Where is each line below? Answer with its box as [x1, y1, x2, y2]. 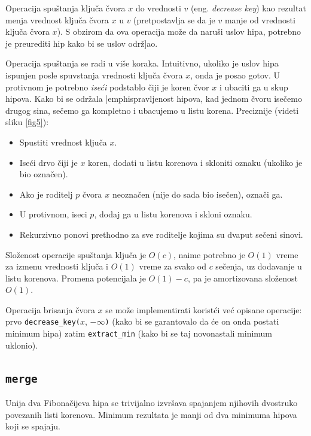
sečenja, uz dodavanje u [215, 260, 302, 272]
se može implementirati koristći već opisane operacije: [105, 303, 302, 316]
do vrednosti [135, 2, 181, 14]
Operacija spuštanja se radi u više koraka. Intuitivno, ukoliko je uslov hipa [5, 57, 279, 69]
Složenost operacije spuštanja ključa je [5, 248, 147, 261]
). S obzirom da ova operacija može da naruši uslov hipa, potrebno [57, 25, 301, 38]
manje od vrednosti [224, 13, 295, 26]
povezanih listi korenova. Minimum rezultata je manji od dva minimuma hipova [5, 408, 297, 420]
